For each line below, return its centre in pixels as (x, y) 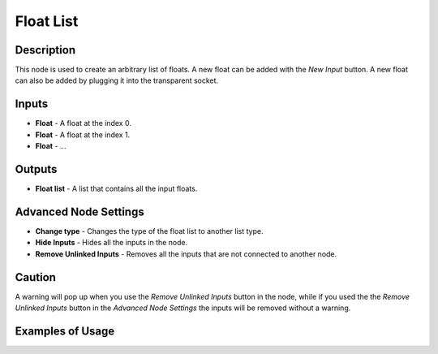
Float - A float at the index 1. (83, 135)
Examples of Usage (65, 331)
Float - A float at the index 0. (83, 123)
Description (45, 50)
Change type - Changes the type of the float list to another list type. (149, 231)
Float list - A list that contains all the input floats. (116, 189)
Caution (36, 277)
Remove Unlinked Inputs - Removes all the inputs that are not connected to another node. (186, 254)
